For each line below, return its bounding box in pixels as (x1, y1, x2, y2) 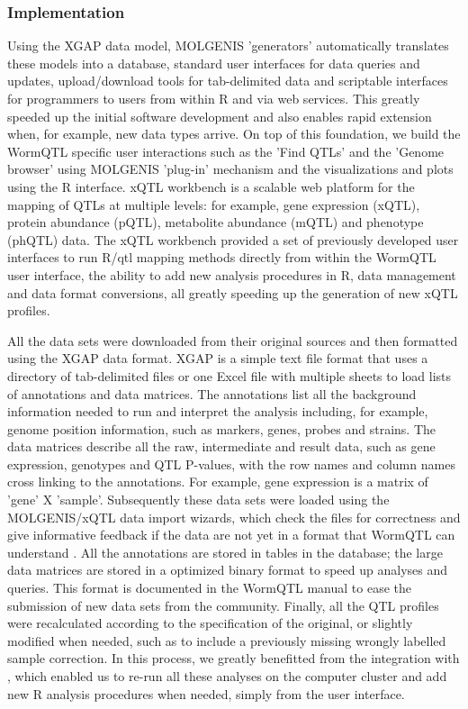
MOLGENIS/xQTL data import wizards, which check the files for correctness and (7, 507, 461, 526)
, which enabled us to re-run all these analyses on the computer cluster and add (7, 667, 447, 685)
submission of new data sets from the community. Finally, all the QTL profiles (7, 595, 439, 614)
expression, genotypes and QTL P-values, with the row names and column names (7, 454, 455, 473)
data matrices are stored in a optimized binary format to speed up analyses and (7, 560, 448, 579)
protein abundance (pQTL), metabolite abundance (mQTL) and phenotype (7, 213, 424, 232)
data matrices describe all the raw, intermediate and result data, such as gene (7, 437, 436, 456)
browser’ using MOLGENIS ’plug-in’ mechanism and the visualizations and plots (7, 159, 454, 178)
